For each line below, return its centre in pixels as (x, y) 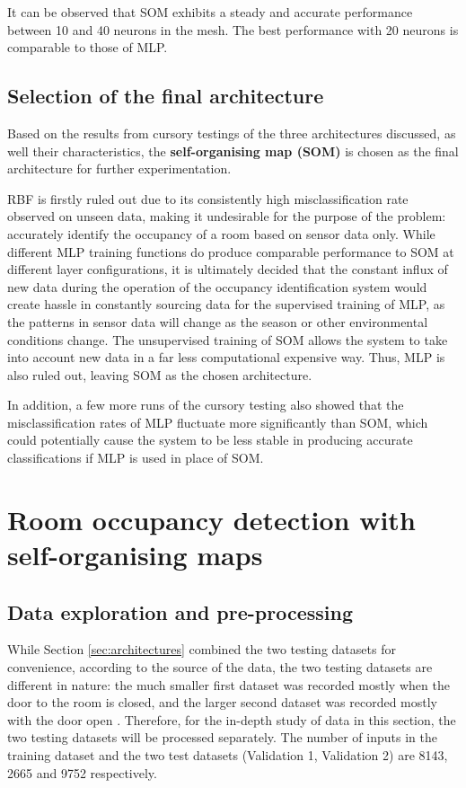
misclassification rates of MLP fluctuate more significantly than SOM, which (218, 422)
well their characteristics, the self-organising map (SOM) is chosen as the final (233, 151)
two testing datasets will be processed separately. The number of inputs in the (222, 737)
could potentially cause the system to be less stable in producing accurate (210, 440)
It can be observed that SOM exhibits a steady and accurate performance (210, 12)
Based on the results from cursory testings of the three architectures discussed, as (232, 133)
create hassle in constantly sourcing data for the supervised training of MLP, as (226, 304)
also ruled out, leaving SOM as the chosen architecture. (160, 374)
